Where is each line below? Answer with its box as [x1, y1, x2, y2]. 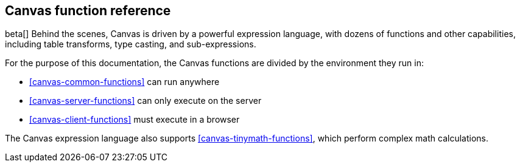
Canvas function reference [5, 3, 171, 18]
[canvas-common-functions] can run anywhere [29, 77, 220, 87]
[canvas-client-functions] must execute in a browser [29, 114, 240, 125]
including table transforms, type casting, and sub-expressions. [5, 39, 256, 50]
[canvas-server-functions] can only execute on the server [29, 95, 262, 106]
